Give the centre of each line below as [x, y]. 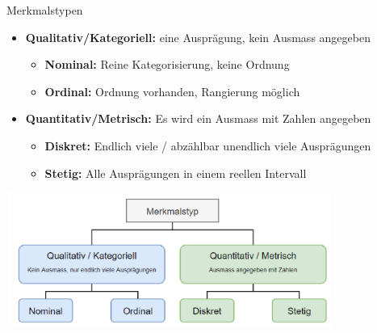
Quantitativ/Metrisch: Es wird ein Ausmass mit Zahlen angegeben [198, 118]
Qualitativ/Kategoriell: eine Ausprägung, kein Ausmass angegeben [198, 37]
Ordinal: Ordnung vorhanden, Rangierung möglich [172, 91]
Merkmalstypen [45, 10]
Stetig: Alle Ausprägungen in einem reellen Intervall [176, 173]
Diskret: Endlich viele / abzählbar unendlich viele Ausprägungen [208, 145]
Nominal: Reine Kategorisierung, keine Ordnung [167, 64]
